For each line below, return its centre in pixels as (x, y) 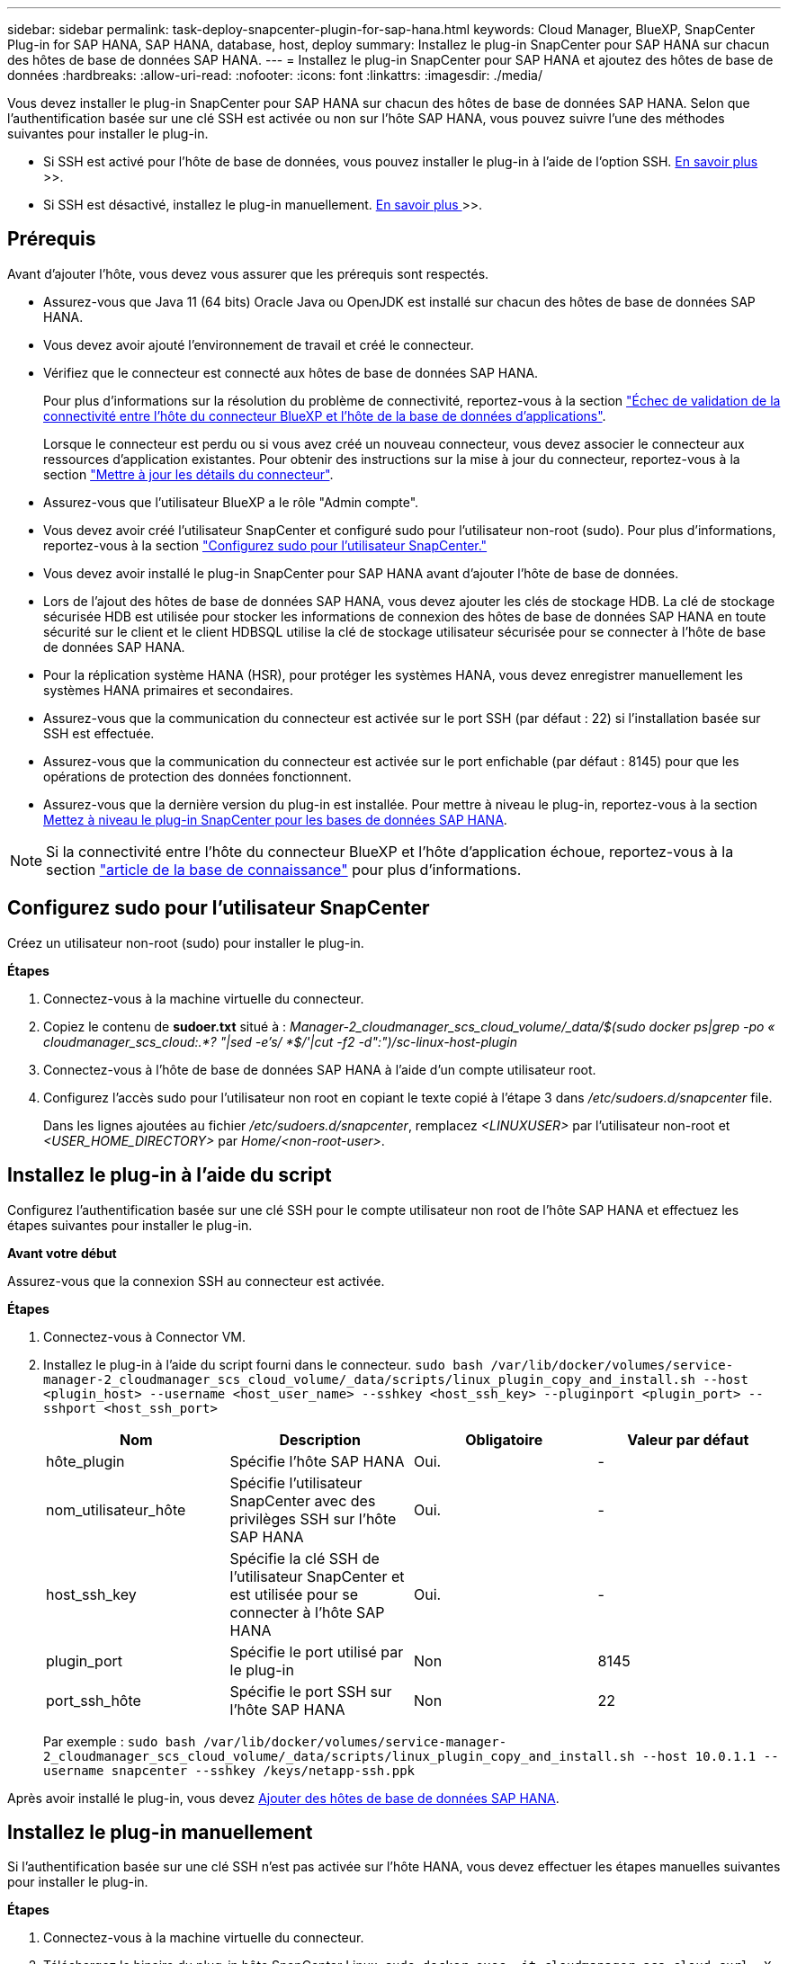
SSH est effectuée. (99, 733)
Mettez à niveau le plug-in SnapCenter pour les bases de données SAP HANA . (275, 819)
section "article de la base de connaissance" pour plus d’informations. (284, 869)
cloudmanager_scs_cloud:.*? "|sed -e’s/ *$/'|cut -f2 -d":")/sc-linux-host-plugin (280, 1041)
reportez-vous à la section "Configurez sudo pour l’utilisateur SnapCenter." (265, 545)
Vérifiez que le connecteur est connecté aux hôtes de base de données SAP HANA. (291, 372)
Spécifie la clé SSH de (304, 1558)
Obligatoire (504, 1439)
